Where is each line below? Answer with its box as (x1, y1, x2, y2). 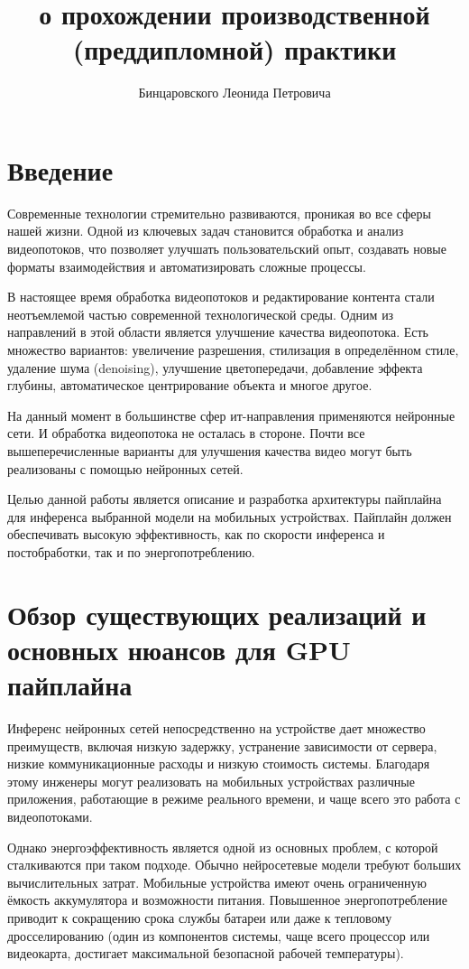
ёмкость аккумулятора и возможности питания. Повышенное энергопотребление (7, 890, 448, 909)
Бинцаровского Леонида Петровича (138, 83, 331, 102)
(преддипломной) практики (72, 31, 397, 68)
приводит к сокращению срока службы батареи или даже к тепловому (7, 908, 392, 927)
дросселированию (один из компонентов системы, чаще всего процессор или (7, 926, 430, 945)
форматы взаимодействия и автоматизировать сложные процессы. (7, 256, 366, 275)
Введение (7, 151, 114, 188)
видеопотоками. (7, 807, 93, 825)
